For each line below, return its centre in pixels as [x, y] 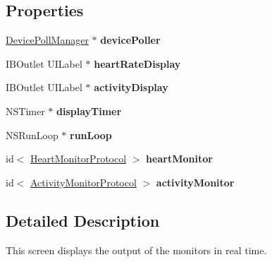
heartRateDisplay [137, 63]
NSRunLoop [32, 135]
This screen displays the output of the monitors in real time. [136, 250]
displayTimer [89, 111]
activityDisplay [131, 87]
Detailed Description [83, 220]
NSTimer [25, 111]
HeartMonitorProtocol [79, 159]
